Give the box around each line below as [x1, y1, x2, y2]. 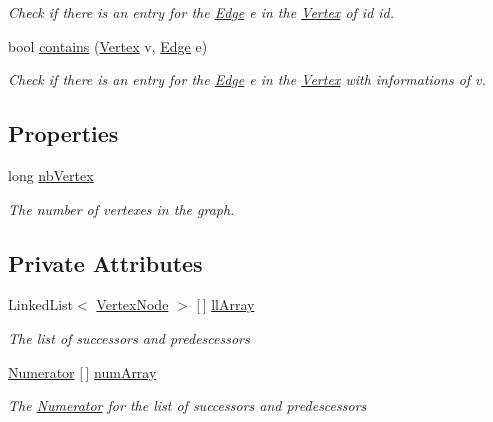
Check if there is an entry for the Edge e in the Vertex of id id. [8, 2, 395, 22]
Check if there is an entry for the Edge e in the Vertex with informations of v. [8, 69, 486, 90]
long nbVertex [8, 164, 94, 185]
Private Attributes [8, 247, 203, 278]
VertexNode [96, 294, 169, 315]
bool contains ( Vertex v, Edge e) [8, 35, 208, 56]
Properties [8, 118, 119, 149]
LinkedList [8, 294, 74, 315]
